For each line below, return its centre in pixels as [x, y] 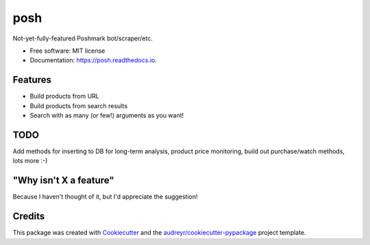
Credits [29, 217]
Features [32, 80]
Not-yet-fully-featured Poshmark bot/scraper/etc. [83, 38]
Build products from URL [64, 96]
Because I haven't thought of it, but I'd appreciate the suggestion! [105, 197]
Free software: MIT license [67, 51]
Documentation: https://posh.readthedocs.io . [94, 60]
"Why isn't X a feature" [63, 180]
